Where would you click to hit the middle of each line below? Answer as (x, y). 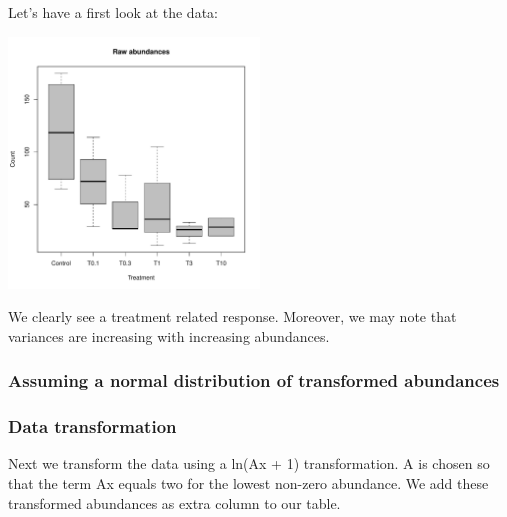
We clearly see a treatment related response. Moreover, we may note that (232, 316)
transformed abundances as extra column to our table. (174, 502)
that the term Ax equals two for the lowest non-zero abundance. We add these (248, 483)
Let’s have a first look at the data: (113, 12)
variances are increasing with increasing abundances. (169, 335)
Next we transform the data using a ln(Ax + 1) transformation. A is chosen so (249, 463)
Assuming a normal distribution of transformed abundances (254, 380)
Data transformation (92, 426)
